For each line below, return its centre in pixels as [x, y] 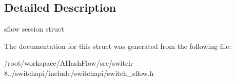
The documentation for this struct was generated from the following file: [118, 46]
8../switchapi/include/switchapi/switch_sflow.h [79, 73]
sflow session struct [34, 29]
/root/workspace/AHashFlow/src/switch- [70, 63]
